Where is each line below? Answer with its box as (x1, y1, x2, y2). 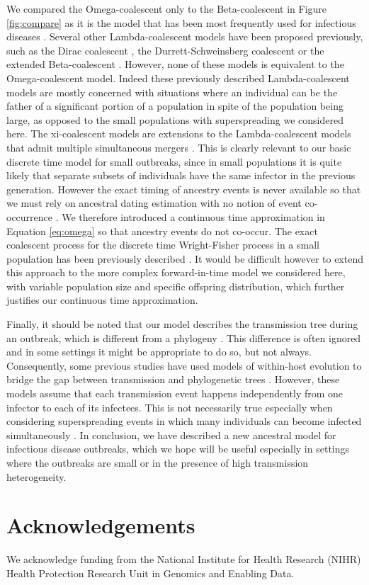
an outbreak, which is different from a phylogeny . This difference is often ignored (6, 330, 361, 345)
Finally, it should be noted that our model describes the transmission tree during (6, 317, 358, 331)
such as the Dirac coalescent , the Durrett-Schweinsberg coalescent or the (6, 42, 324, 57)
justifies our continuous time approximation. (6, 292, 198, 307)
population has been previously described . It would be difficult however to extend (6, 251, 363, 266)
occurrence (6, 209, 53, 224)
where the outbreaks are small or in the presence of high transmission (6, 455, 309, 470)
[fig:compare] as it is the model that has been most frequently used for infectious (6, 15, 356, 30)
